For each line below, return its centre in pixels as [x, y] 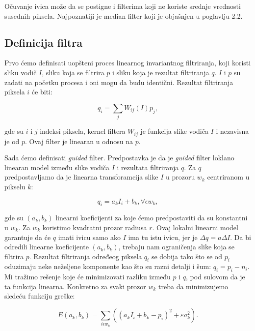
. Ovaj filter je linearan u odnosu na [79, 141]
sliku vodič [21, 72]
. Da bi [241, 237]
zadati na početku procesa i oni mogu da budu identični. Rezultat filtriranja [119, 82]
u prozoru [180, 177]
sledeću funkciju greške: [40, 296]
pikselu [15, 186]
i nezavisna [232, 131]
